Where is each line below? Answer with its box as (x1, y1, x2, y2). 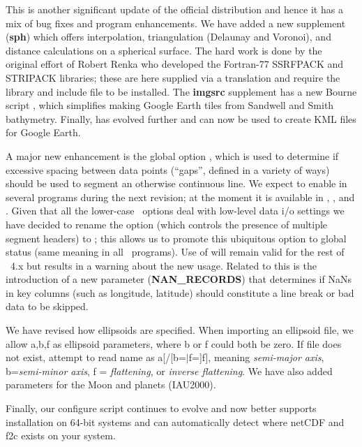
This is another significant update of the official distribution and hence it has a (6, 2, 343, 16)
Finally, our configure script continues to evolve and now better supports (6, 401, 317, 416)
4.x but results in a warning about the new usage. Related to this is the (10, 258, 317, 272)
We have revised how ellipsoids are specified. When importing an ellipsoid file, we (6, 323, 354, 337)
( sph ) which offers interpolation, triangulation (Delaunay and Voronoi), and (6, 29, 331, 44)
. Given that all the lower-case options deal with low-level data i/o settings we (6, 203, 345, 218)
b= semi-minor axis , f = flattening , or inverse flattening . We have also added (6, 363, 333, 378)
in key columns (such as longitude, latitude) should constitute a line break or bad (6, 285, 354, 300)
